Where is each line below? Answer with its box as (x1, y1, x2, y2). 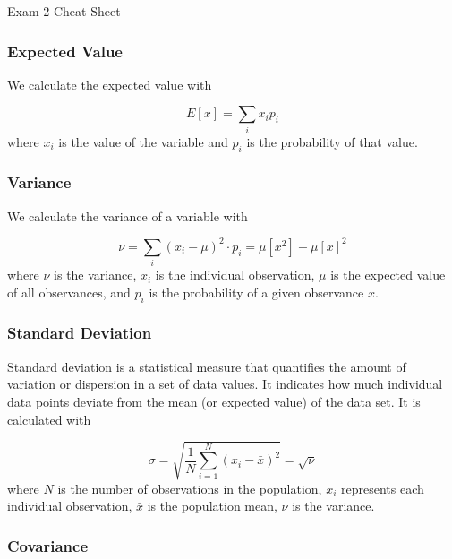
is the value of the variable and (58, 132, 228, 150)
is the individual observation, (155, 265, 315, 284)
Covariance (7, 534, 89, 556)
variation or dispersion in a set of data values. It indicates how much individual (7, 374, 443, 393)
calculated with (7, 409, 91, 428)
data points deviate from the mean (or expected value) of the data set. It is (7, 391, 421, 410)
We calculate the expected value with (7, 74, 212, 93)
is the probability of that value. (246, 132, 418, 150)
